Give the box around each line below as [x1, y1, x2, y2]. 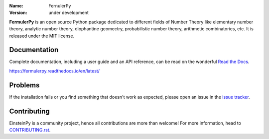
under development [48, 10, 89, 16]
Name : [9, 3, 23, 8]
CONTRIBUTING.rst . [9, 127, 51, 133]
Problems [9, 81, 40, 89]
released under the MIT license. [9, 33, 75, 39]
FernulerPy [48, 3, 71, 8]
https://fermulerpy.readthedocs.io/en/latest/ [9, 68, 100, 74]
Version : [9, 10, 27, 16]
